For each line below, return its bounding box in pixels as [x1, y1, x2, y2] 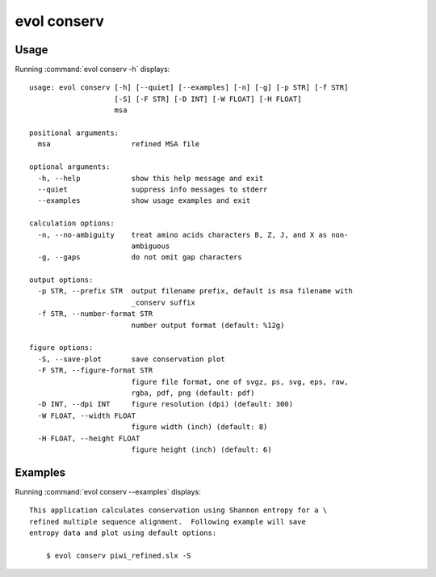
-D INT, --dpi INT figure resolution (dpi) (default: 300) [37, 400, 294, 409]
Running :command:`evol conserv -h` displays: [15, 65, 170, 74]
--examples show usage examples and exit [37, 196, 251, 205]
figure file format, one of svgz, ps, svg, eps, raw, [131, 377, 349, 386]
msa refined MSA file [37, 140, 200, 149]
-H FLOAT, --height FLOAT [37, 433, 140, 443]
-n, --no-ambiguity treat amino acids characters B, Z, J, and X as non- [37, 230, 349, 239]
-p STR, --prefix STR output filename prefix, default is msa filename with [37, 287, 353, 296]
